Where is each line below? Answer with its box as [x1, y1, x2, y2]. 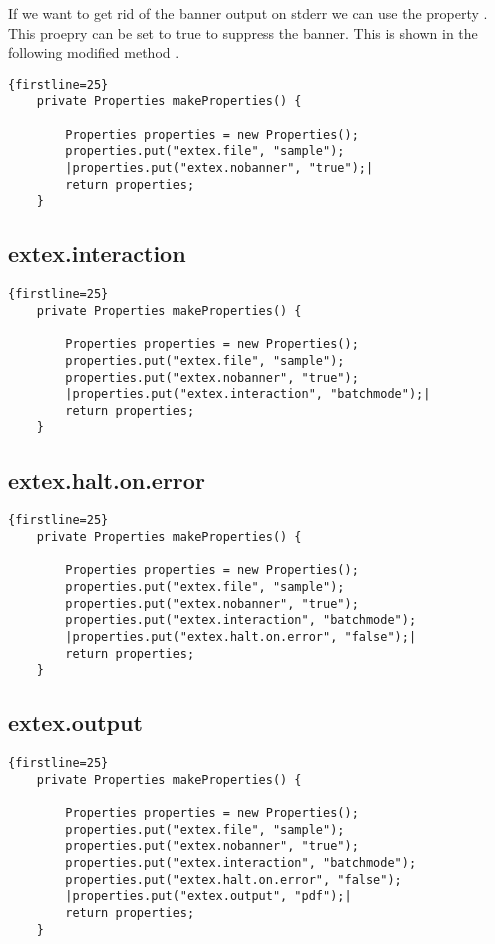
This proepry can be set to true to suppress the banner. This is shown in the [8, 22, 478, 43]
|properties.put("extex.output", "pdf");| [65, 889, 352, 904]
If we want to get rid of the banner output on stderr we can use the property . [8, 3, 488, 23]
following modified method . [8, 42, 180, 63]
